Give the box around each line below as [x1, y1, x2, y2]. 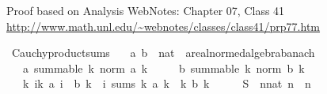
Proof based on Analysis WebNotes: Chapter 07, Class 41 [6, 2, 285, 18]
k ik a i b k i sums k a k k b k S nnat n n [22, 75, 311, 92]
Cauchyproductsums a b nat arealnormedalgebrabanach [11, 44, 315, 61]
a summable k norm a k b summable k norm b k [22, 59, 305, 76]
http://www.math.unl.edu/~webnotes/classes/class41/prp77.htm [6, 17, 321, 34]
